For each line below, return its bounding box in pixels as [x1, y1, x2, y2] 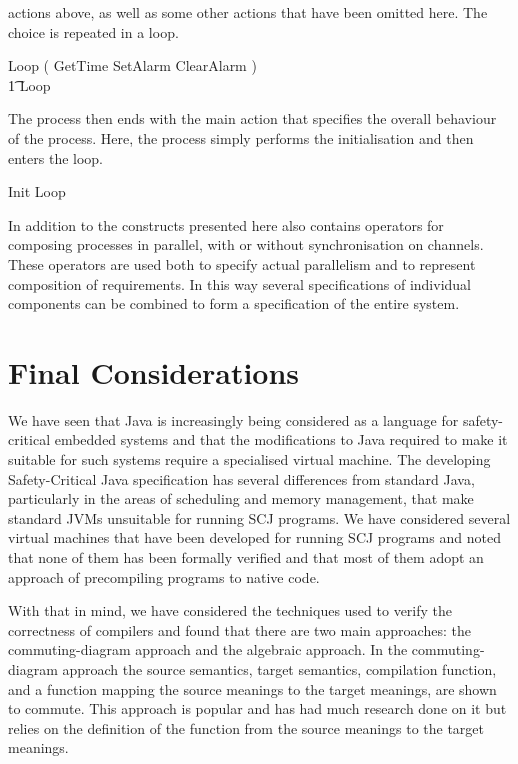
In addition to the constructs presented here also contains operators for [8, 214, 444, 235]
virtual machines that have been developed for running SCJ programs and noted [8, 527, 501, 548]
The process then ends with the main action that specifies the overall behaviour [8, 108, 497, 129]
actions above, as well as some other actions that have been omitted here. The [8, 2, 488, 22]
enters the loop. [8, 147, 104, 168]
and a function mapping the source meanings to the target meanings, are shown [8, 678, 497, 699]
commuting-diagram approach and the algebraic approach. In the [8, 639, 408, 660]
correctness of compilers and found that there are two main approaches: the [8, 619, 471, 640]
